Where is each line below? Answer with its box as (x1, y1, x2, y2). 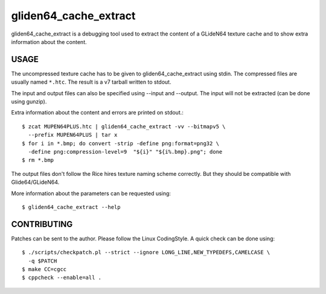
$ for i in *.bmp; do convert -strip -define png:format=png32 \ (22, 140, 220, 147)
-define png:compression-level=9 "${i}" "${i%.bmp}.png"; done (28, 148, 223, 155)
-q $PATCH (28, 257, 57, 264)
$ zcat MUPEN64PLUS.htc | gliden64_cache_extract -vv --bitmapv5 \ (22, 123, 226, 130)
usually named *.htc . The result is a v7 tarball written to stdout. (11, 78, 171, 86)
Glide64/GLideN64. (11, 178, 60, 186)
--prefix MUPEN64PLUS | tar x (28, 131, 118, 139)
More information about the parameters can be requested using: (11, 190, 171, 197)
